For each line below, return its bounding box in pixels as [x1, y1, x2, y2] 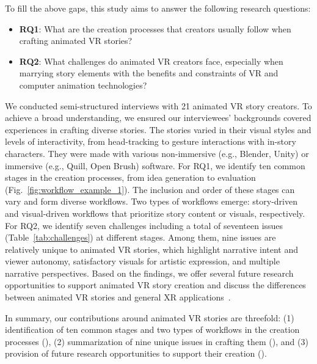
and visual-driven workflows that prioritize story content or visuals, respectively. [5, 206, 305, 219]
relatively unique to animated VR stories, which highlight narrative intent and [5, 242, 299, 255]
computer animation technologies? [19, 78, 147, 91]
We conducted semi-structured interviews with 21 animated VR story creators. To [5, 99, 312, 112]
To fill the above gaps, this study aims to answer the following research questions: [5, 2, 311, 14]
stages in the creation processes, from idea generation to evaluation [5, 171, 256, 184]
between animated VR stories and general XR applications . [5, 291, 231, 304]
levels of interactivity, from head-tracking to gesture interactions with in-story [5, 135, 296, 148]
